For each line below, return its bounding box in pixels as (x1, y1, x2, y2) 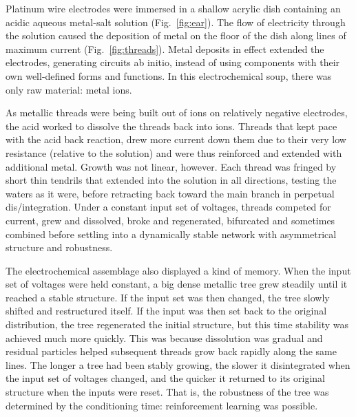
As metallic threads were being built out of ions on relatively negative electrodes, (6, 105, 348, 120)
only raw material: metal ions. (6, 82, 132, 96)
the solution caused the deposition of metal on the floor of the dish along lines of (6, 28, 346, 43)
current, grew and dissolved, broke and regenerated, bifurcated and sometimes (6, 213, 335, 227)
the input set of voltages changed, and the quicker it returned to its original (6, 371, 325, 385)
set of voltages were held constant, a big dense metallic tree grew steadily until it (6, 277, 348, 291)
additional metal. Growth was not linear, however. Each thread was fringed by (6, 159, 337, 173)
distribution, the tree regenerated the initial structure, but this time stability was (6, 317, 349, 332)
